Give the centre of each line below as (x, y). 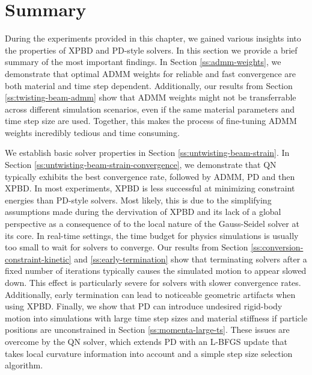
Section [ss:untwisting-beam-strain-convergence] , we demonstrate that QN (141, 165)
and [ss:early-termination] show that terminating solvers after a (191, 259)
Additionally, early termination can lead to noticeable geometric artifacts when (150, 294)
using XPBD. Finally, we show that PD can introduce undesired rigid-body (144, 306)
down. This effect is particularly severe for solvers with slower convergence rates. (153, 282)
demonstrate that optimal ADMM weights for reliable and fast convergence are (150, 73)
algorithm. (24, 365)
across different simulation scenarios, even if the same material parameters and (150, 109)
